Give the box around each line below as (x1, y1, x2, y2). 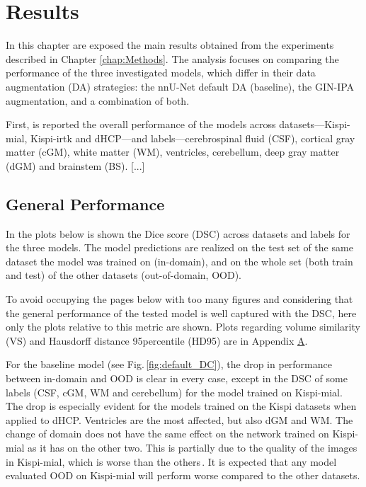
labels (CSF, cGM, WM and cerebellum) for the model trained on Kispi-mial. (6, 384, 343, 399)
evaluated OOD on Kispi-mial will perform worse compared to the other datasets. (6, 468, 360, 483)
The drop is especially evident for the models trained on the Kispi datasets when (6, 399, 357, 413)
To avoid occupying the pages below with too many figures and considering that (6, 292, 353, 306)
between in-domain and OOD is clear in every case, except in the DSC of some (6, 371, 348, 386)
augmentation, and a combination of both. (6, 93, 190, 108)
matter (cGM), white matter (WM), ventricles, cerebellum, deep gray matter (6, 144, 340, 159)
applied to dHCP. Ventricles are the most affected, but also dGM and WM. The (6, 412, 353, 427)
